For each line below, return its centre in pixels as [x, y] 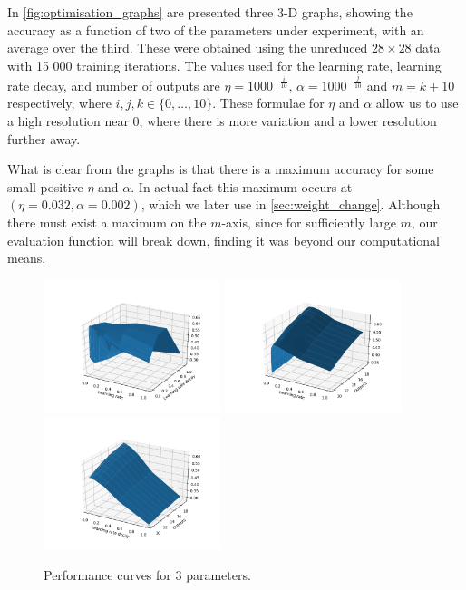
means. [27, 258]
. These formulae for [268, 103]
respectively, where [59, 103]
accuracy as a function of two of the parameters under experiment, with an [216, 29]
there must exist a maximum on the [107, 222]
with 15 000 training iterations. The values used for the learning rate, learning [224, 65]
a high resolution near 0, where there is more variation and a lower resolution [222, 121]
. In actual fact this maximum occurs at [242, 186]
